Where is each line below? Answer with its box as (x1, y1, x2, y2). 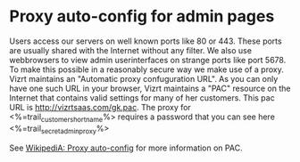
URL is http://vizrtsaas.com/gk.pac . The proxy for (9, 101, 192, 112)
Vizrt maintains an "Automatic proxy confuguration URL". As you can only (9, 73, 279, 84)
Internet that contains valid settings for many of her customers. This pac (9, 92, 275, 103)
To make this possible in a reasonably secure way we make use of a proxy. (9, 64, 284, 75)
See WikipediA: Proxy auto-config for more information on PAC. (9, 142, 243, 153)
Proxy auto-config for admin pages (9, 6, 275, 27)
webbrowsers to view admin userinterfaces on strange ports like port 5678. (9, 54, 287, 65)
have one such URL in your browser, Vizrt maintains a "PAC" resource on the (9, 83, 291, 93)
